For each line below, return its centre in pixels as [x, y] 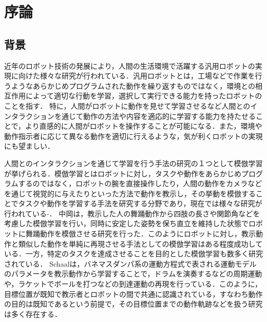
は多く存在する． [33, 314]
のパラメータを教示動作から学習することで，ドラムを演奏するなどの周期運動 [133, 274]
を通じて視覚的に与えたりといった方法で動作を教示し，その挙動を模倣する [130, 193]
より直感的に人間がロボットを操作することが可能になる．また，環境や [144, 126]
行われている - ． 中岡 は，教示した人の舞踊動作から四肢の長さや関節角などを [132, 213]
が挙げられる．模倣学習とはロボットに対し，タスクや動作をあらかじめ [123, 173]
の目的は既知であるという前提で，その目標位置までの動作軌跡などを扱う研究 [133, 304]
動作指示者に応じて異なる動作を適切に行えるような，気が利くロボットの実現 [133, 136]
